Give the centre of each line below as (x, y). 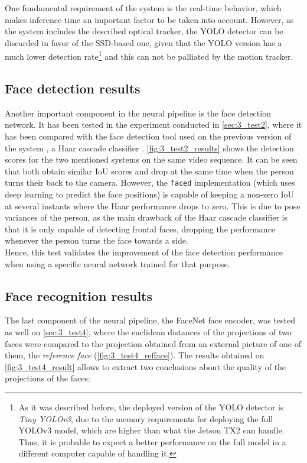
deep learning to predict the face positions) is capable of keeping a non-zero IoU (149, 194)
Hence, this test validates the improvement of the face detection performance (144, 252)
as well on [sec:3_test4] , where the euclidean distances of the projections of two (148, 332)
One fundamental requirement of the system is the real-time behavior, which (143, 8)
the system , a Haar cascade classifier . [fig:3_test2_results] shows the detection (149, 148)
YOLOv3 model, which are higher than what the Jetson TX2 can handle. (151, 430)
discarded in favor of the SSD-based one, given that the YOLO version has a (143, 42)
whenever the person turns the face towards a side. (97, 240)
